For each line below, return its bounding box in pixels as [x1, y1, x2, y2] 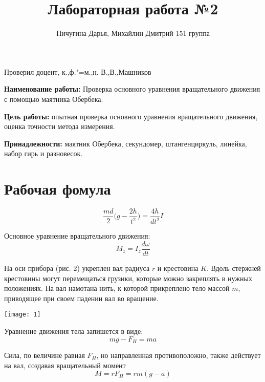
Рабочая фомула [4, 178, 111, 199]
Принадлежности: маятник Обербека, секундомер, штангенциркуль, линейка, [4, 138, 247, 148]
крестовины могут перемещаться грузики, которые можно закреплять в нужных [4, 272, 252, 283]
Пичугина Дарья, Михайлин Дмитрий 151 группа [56, 28, 210, 38]
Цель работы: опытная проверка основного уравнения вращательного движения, [4, 111, 258, 121]
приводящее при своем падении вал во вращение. [4, 292, 159, 303]
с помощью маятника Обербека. [4, 93, 103, 104]
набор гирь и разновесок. [4, 148, 83, 159]
